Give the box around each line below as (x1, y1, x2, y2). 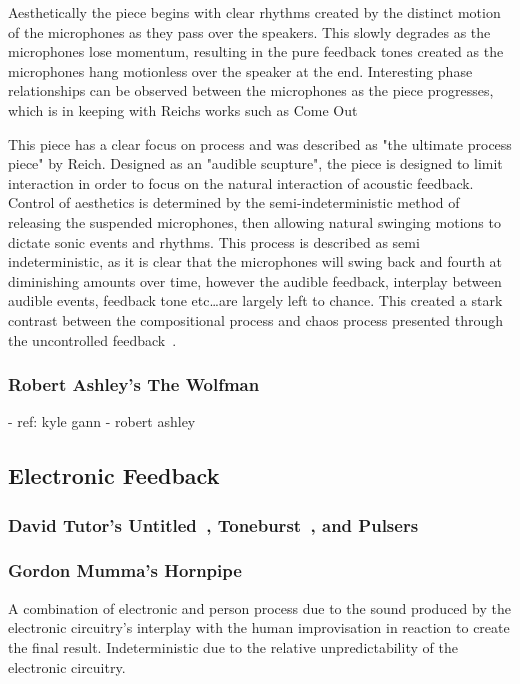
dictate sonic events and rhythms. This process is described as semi (8, 231, 420, 252)
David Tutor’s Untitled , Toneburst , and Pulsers (8, 512, 419, 537)
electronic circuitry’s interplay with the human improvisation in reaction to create (8, 617, 510, 638)
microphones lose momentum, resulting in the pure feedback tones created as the (8, 41, 504, 62)
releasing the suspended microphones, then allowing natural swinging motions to (8, 211, 501, 232)
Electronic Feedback (8, 460, 220, 491)
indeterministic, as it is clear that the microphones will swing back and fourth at (8, 251, 503, 272)
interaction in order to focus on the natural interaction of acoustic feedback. (8, 172, 474, 193)
